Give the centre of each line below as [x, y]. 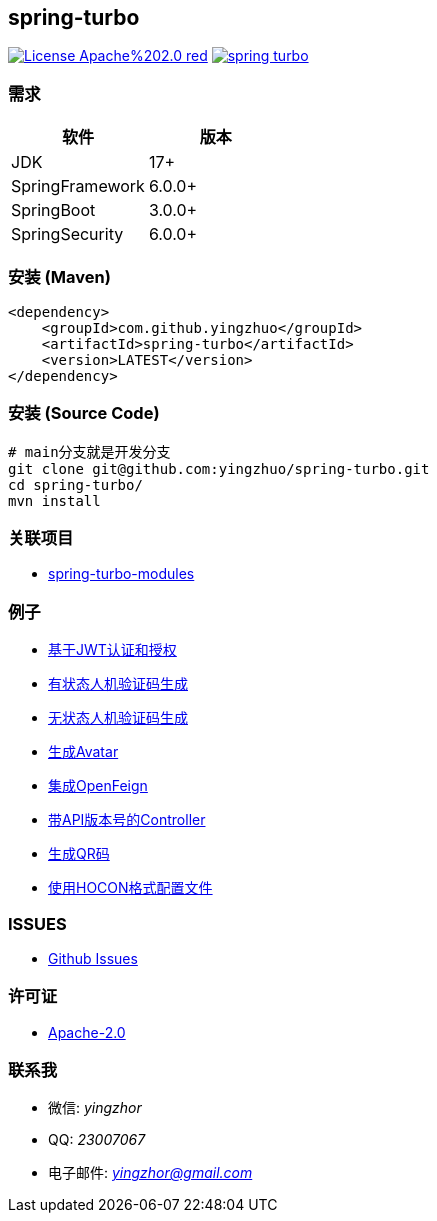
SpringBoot [53, 210]
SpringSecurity [67, 234]
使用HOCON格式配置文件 [130, 888]
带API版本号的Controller [127, 820]
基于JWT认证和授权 [112, 650]
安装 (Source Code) [84, 413]
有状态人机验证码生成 [118, 684]
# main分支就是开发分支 [89, 451]
